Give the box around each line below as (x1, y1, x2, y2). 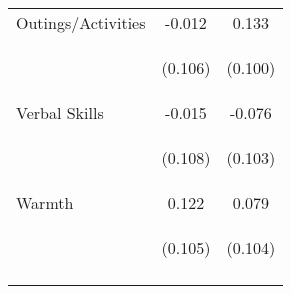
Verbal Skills (16, 101, 104, 124)
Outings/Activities (16, 11, 146, 34)
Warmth (16, 191, 74, 214)
